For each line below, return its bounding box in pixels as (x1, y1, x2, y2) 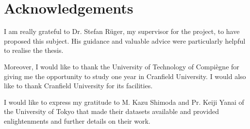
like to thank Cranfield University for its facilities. (4, 81, 153, 91)
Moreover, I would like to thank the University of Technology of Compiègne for (4, 61, 239, 71)
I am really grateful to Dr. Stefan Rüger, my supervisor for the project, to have (4, 26, 240, 36)
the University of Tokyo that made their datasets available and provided (4, 106, 219, 116)
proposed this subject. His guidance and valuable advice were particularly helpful (4, 35, 246, 46)
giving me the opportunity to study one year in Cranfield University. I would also (4, 71, 246, 81)
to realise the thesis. (4, 45, 64, 55)
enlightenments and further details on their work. (4, 115, 150, 126)
